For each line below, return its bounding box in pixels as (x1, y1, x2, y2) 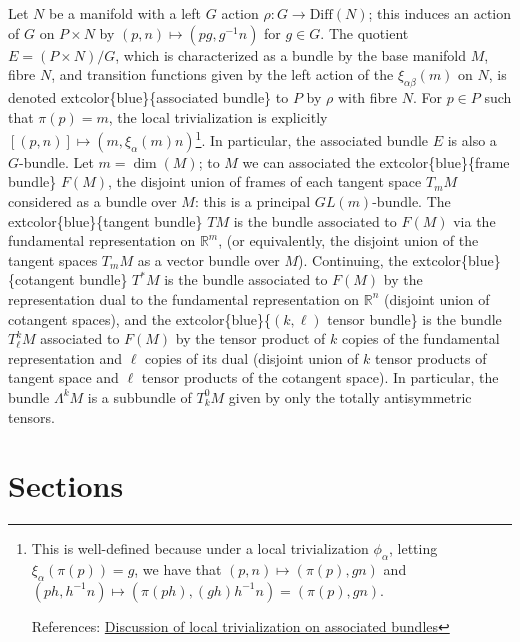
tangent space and (8, 367, 119, 388)
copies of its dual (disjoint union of (145, 347, 359, 368)
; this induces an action (368, 3, 512, 23)
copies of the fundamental (341, 328, 500, 349)
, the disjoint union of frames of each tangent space (107, 171, 422, 192)
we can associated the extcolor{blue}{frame (242, 151, 510, 172)
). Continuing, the (298, 249, 408, 270)
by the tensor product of (175, 328, 326, 349)
